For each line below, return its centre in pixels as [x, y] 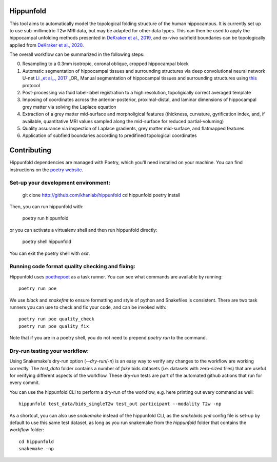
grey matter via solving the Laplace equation [69, 107]
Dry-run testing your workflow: [49, 351]
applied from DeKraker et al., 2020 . [47, 45]
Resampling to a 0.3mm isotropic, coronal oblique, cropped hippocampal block [106, 64]
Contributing [30, 150]
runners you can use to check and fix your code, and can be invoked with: [88, 307]
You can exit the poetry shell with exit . [50, 253]
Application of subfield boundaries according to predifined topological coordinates [110, 135]
